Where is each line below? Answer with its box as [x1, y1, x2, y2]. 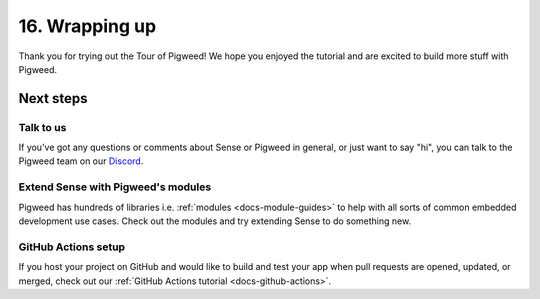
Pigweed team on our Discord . [18, 155, 144, 167]
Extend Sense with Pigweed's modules [18, 180, 212, 194]
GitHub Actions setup [18, 240, 125, 254]
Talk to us [18, 120, 67, 134]
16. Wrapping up [18, 15, 157, 37]
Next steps [18, 90, 88, 107]
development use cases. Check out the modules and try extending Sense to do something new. [18, 215, 412, 227]
